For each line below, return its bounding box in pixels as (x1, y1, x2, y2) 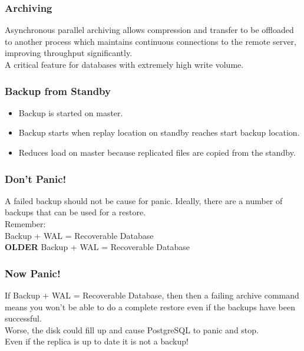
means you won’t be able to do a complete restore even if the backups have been (5, 300, 295, 313)
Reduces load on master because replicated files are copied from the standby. (18, 146, 296, 158)
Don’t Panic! (5, 171, 67, 186)
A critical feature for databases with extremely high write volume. (5, 58, 244, 70)
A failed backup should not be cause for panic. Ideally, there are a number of (5, 194, 283, 206)
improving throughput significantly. (5, 47, 133, 59)
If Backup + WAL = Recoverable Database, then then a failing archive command (5, 289, 299, 301)
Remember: (5, 218, 46, 229)
